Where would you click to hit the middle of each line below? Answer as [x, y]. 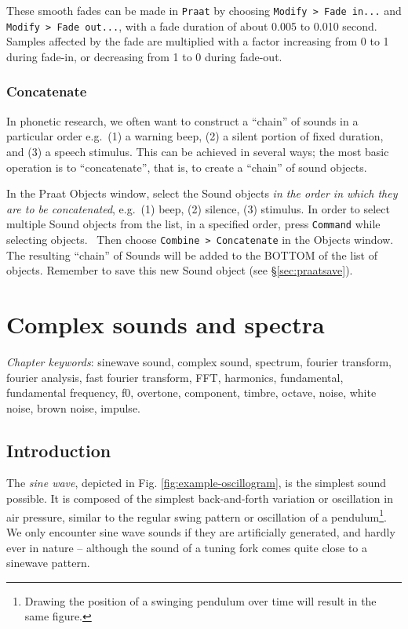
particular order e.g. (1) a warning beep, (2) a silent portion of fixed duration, [195, 136]
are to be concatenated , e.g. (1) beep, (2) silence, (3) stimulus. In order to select [198, 208]
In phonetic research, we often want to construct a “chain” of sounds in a [182, 120]
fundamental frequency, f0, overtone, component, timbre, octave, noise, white [191, 393]
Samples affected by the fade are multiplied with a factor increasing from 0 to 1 [198, 41]
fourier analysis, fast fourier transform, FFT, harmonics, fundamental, [175, 377]
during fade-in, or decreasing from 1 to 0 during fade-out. [144, 56]
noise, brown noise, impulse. [73, 407]
